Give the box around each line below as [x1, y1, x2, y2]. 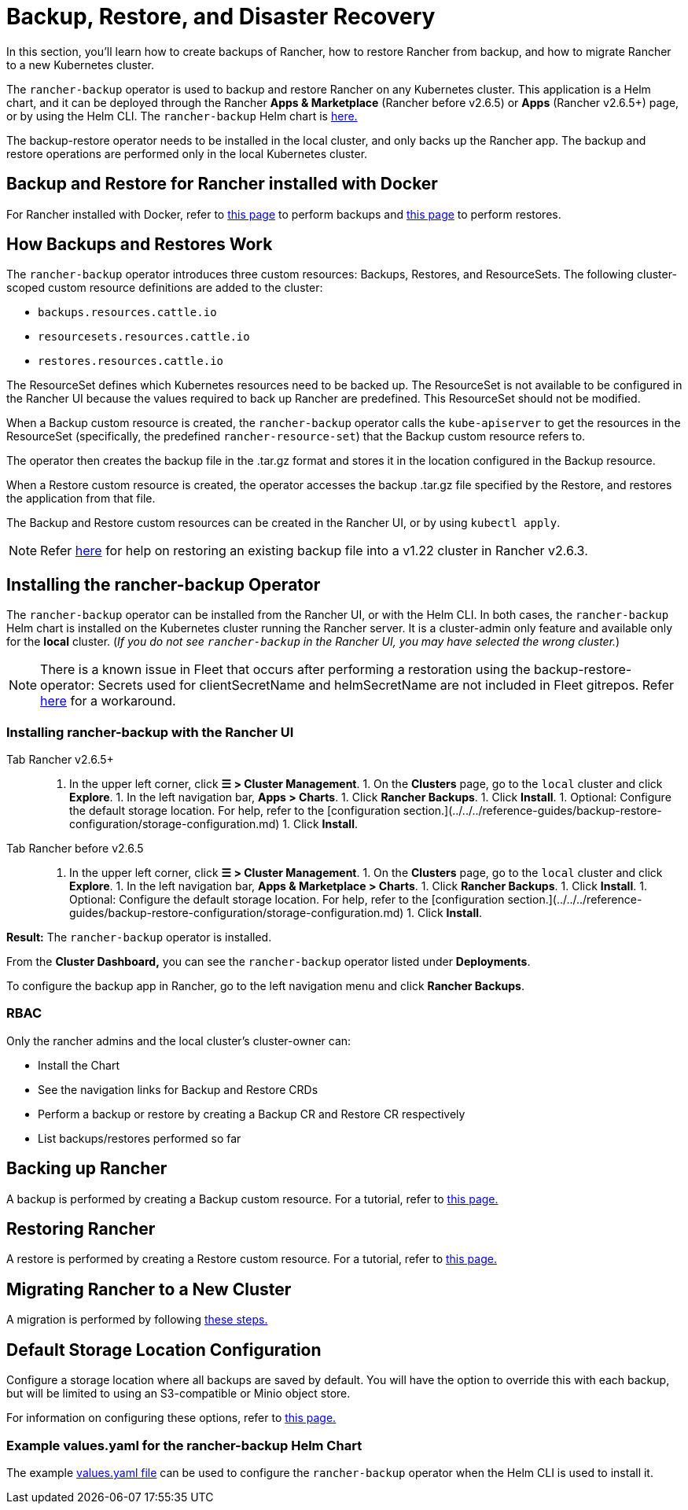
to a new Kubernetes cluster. [6, 57, 155, 72]
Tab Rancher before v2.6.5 [6, 842, 144, 856]
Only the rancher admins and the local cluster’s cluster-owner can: [6, 1033, 351, 1048]
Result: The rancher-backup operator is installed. [6, 930, 272, 945]
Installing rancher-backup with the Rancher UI [6, 724, 294, 740]
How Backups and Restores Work [6, 234, 273, 255]
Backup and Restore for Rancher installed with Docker [6, 174, 438, 194]
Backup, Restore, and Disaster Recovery [6, 3, 436, 30]
